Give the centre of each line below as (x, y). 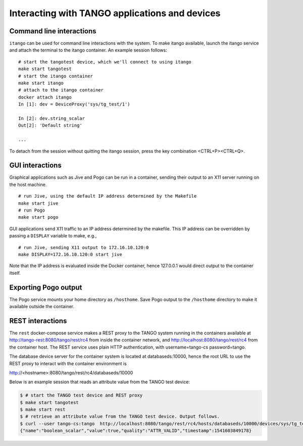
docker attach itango (45, 97)
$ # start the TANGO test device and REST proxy (81, 395)
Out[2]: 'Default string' (50, 126)
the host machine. (28, 184)
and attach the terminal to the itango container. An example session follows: (88, 50)
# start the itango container (56, 76)
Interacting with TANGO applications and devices (115, 13)
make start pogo (38, 217)
